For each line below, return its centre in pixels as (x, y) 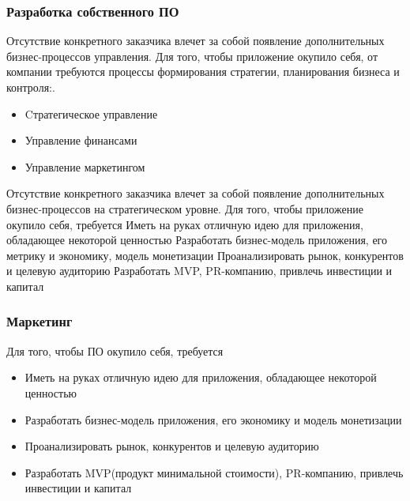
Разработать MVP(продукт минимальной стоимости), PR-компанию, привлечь (214, 472)
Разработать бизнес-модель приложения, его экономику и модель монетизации (213, 419)
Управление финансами (81, 140)
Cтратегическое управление (91, 113)
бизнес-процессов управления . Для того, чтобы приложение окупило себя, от (192, 56)
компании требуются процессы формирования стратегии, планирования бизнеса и (203, 72)
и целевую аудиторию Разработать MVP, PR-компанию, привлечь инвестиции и (199, 271)
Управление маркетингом (85, 166)
